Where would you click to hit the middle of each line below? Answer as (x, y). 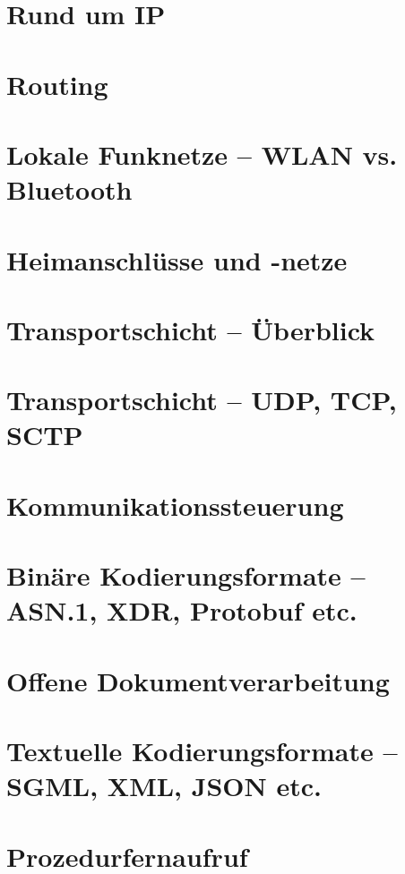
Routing (57, 84)
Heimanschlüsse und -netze (177, 259)
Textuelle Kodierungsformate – (202, 751)
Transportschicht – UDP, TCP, (202, 400)
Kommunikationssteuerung (175, 505)
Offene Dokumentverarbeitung (198, 680)
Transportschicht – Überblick (191, 329)
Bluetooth (69, 189)
